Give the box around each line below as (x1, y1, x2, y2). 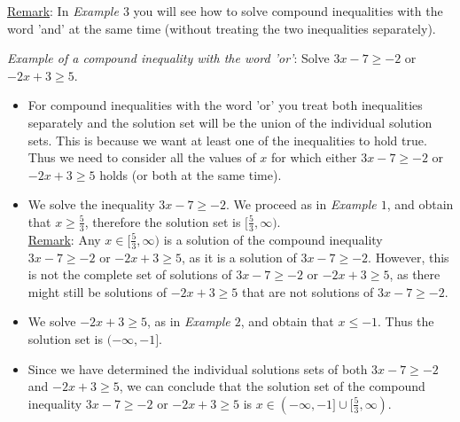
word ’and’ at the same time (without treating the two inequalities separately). (7, 19, 436, 37)
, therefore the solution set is (84, 212, 241, 231)
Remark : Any (27, 230, 101, 248)
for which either (271, 148, 357, 167)
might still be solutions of (27, 282, 167, 301)
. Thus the (378, 312, 434, 331)
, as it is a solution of (182, 247, 297, 266)
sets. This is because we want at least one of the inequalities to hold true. (27, 130, 427, 149)
